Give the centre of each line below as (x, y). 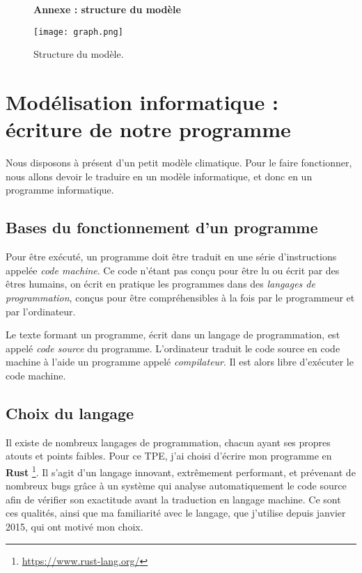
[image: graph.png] (78, 32)
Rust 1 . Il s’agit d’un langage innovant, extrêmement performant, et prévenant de (181, 471)
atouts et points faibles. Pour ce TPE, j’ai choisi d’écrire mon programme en (169, 456)
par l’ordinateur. (41, 311)
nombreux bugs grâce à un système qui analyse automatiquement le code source (176, 486)
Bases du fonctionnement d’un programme (162, 227)
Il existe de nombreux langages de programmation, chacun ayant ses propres (168, 442)
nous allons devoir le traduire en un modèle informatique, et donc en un (159, 176)
